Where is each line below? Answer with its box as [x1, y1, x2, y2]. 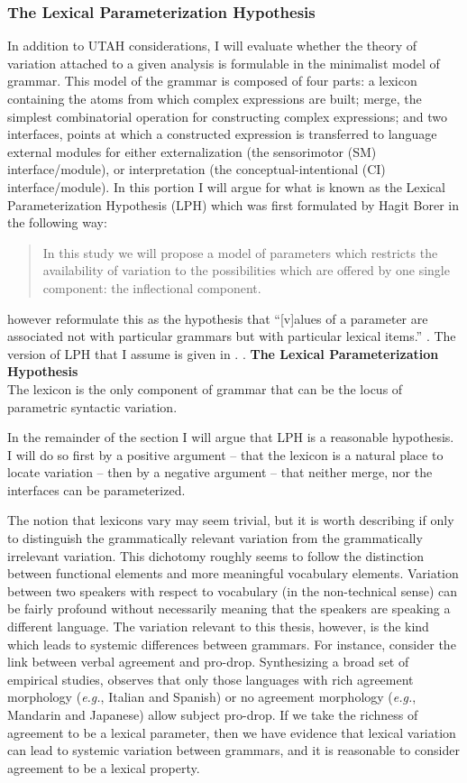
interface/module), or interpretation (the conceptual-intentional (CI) [7, 160, 386, 179]
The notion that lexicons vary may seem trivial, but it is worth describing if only [7, 511, 454, 530]
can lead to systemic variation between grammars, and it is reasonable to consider [7, 741, 460, 760]
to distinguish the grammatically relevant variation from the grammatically [7, 529, 423, 548]
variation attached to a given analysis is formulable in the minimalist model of [7, 53, 440, 72]
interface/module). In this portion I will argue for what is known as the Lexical [7, 177, 445, 196]
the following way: [7, 213, 107, 232]
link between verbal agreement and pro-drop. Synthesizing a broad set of [7, 652, 409, 671]
